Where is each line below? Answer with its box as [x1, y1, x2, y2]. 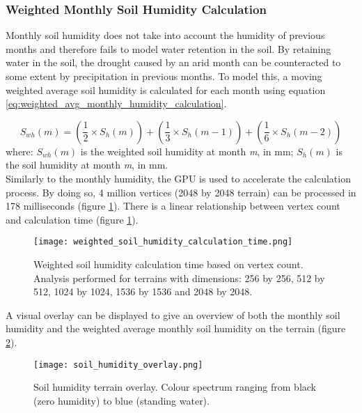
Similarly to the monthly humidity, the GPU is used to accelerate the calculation [6, 171, 351, 185]
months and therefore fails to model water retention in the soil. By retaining [6, 41, 331, 56]
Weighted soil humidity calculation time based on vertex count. [33, 257, 304, 271]
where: [6, 143, 33, 158]
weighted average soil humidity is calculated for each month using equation [6, 82, 326, 97]
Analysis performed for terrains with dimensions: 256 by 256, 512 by [33, 270, 325, 285]
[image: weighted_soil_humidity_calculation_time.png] [33, 237, 293, 247]
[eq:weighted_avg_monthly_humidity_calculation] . [6, 96, 227, 111]
